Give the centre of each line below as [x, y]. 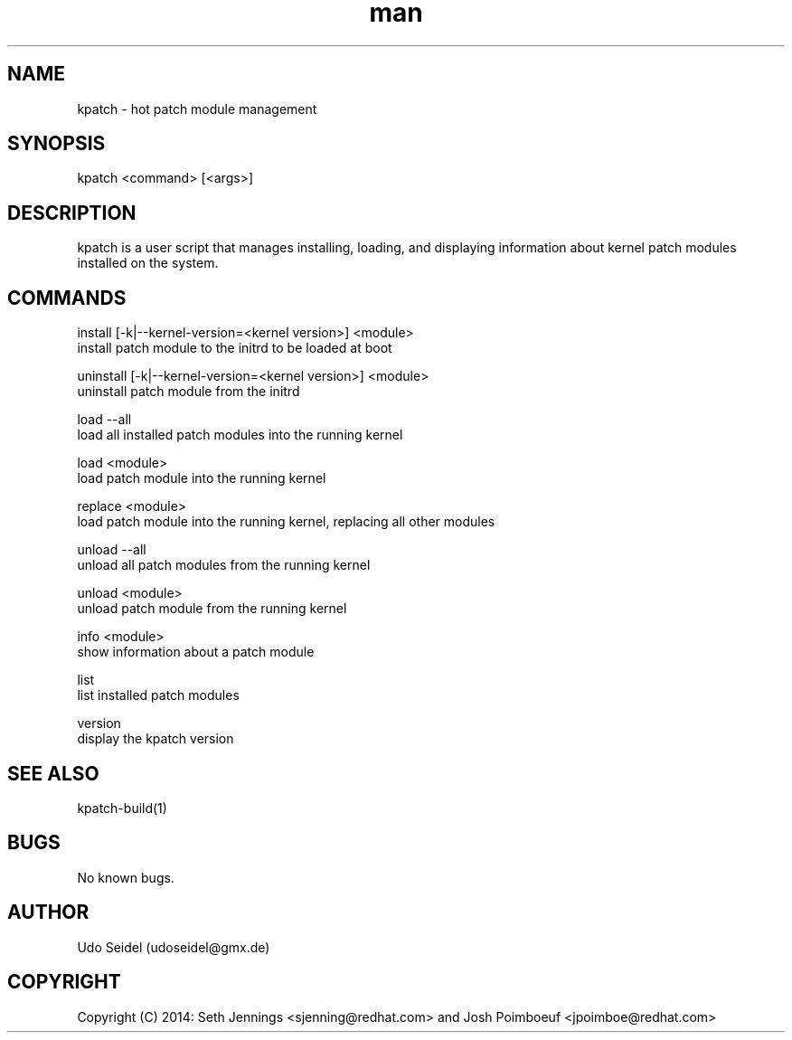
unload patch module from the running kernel [212, 609]
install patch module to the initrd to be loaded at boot [235, 348]
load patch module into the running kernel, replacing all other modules [286, 522]
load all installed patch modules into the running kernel [240, 435]
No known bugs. [126, 877]
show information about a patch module [196, 652]
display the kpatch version [156, 739]
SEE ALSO [53, 773]
